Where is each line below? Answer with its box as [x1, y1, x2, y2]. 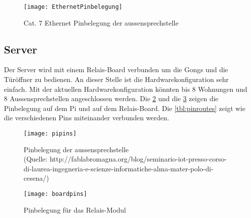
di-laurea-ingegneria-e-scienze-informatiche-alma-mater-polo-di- [24, 163, 214, 173]
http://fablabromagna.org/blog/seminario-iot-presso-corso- [49, 154, 227, 164]
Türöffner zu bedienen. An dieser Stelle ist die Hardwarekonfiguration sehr [4, 74, 229, 84]
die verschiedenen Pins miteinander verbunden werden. [4, 112, 169, 123]
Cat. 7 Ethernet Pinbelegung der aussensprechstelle [24, 17, 179, 27]
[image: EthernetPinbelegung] [24, 3, 123, 10]
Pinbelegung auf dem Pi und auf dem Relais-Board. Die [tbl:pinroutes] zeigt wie [4, 103, 246, 113]
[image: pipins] [24, 130, 77, 137]
